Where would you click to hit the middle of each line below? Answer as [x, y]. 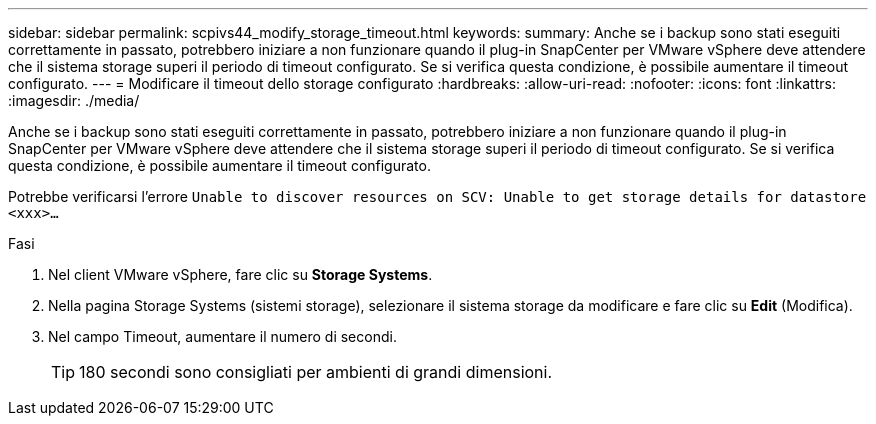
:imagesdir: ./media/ [74, 100]
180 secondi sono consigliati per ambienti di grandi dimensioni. [316, 372]
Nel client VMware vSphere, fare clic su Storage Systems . [240, 274]
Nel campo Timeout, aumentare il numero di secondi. [222, 336]
